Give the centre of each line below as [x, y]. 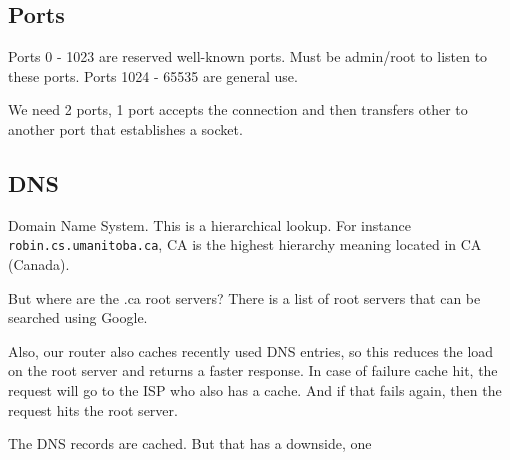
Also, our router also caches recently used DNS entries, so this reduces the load [251, 350]
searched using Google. [78, 317]
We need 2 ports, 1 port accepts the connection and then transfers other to [238, 109]
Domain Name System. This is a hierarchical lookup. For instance [209, 224]
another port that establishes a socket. [125, 128]
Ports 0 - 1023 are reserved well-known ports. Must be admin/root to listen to [248, 56]
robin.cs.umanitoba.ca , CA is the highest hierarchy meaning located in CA [245, 244]
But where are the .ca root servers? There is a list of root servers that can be [244, 297]
